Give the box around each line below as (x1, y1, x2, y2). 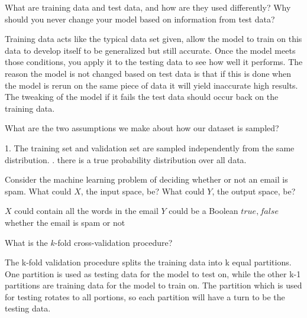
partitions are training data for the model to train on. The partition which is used (5, 279, 302, 291)
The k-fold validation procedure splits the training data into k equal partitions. (5, 256, 292, 268)
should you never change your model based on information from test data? (5, 12, 275, 25)
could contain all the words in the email (14, 205, 159, 217)
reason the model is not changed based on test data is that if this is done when (5, 67, 291, 79)
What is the (5, 236, 48, 248)
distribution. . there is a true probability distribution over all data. (5, 153, 247, 166)
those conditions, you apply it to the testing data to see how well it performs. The (5, 56, 303, 68)
